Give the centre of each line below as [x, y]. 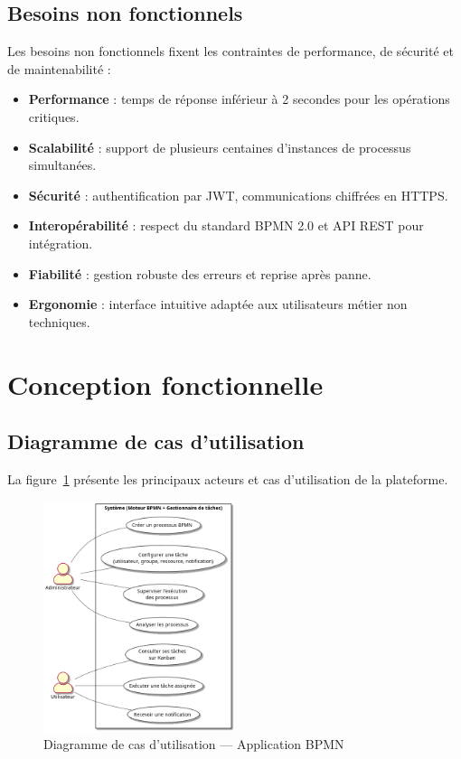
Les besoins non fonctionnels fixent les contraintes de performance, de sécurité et [230, 51]
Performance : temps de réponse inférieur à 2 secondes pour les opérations [239, 99]
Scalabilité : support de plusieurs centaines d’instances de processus [220, 147]
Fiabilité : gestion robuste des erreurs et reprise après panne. [200, 273]
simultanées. [62, 165]
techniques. [59, 321]
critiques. [54, 116]
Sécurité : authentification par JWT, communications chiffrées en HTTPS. [238, 195]
